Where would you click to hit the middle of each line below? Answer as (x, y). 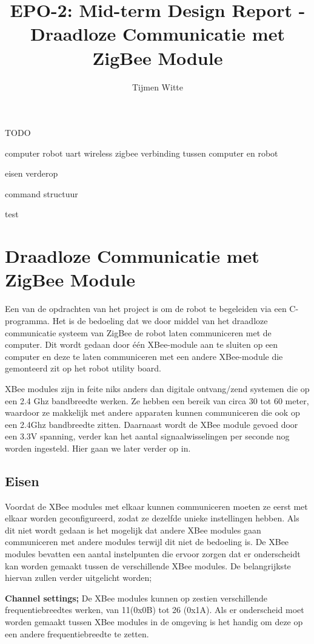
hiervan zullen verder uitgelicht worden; (78, 578)
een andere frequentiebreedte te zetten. (77, 633)
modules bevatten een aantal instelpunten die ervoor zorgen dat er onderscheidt (153, 554)
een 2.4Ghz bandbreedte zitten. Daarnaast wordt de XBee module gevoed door (152, 424)
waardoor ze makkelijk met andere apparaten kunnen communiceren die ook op (152, 412)
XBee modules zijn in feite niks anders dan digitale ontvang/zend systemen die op (157, 388)
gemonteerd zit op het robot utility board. (83, 368)
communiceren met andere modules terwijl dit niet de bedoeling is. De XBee (147, 542)
